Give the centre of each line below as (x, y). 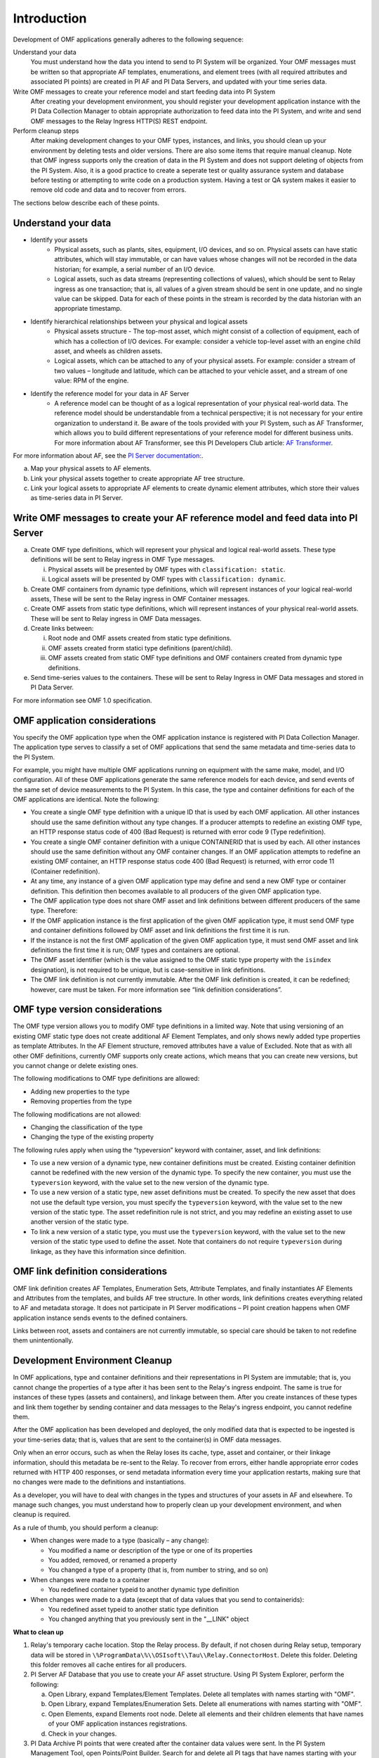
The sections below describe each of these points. (86, 203)
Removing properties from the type (81, 1101)
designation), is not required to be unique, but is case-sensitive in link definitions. (148, 970)
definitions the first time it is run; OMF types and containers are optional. (135, 950)
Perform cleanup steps (46, 131)
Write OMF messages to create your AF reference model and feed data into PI (185, 518)
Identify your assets (59, 240)
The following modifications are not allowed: (77, 1114)
